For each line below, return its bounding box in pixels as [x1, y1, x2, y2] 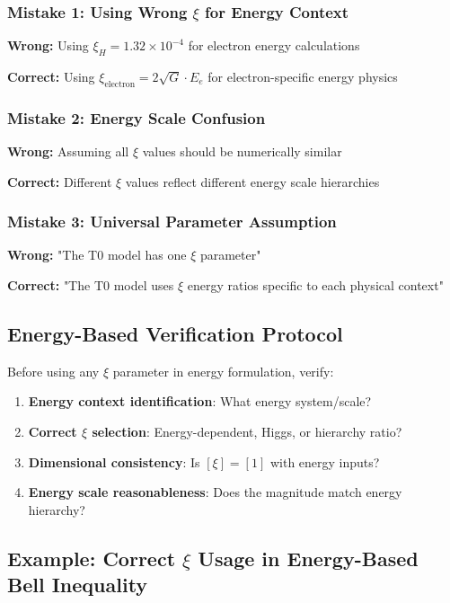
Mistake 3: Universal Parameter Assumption [7, 210, 337, 233]
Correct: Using [7, 67, 95, 86]
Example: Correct [7, 544, 176, 572]
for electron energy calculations [188, 36, 360, 55]
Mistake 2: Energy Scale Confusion [7, 106, 266, 129]
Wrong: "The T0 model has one [7, 245, 187, 264]
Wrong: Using [7, 36, 89, 55]
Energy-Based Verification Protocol [7, 320, 343, 348]
